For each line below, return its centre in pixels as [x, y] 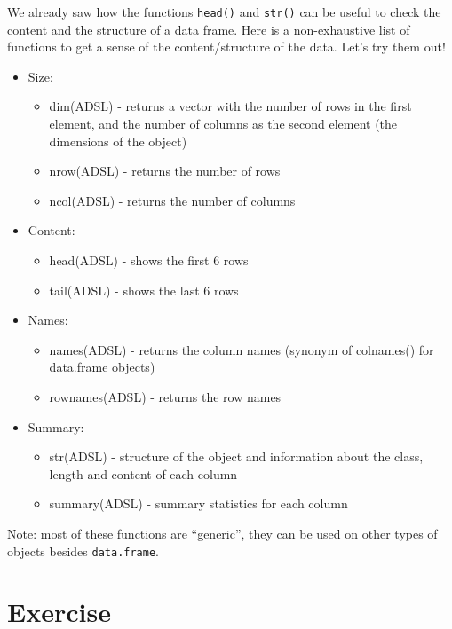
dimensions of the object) [118, 141]
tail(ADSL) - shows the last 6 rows [144, 290]
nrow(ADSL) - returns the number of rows [165, 171]
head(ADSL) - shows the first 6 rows [149, 260]
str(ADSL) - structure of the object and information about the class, [236, 456]
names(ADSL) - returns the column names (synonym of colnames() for [242, 349]
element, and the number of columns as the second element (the [223, 124]
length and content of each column [143, 473]
